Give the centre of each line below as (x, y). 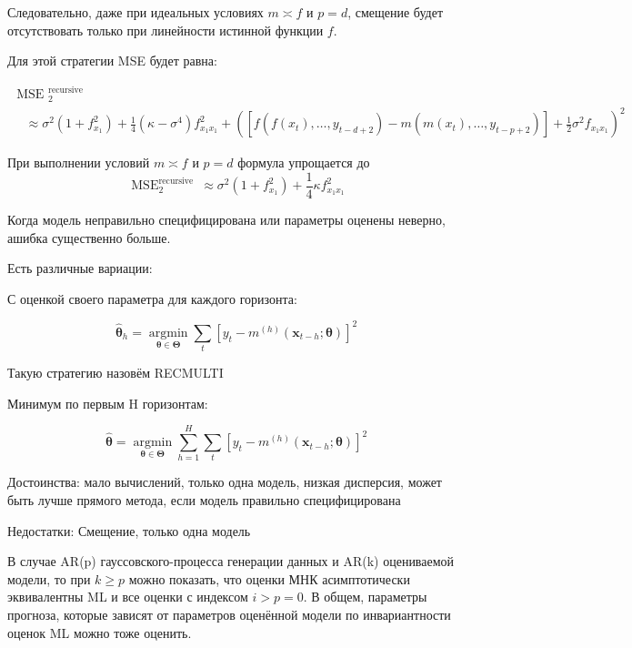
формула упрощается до (304, 162)
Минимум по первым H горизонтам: (108, 403)
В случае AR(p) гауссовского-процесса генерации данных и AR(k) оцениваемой (231, 561)
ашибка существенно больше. (89, 237)
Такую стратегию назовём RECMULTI (115, 373)
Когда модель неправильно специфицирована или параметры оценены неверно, (226, 219)
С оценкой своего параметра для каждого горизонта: (152, 298)
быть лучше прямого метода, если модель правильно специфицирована (204, 500)
